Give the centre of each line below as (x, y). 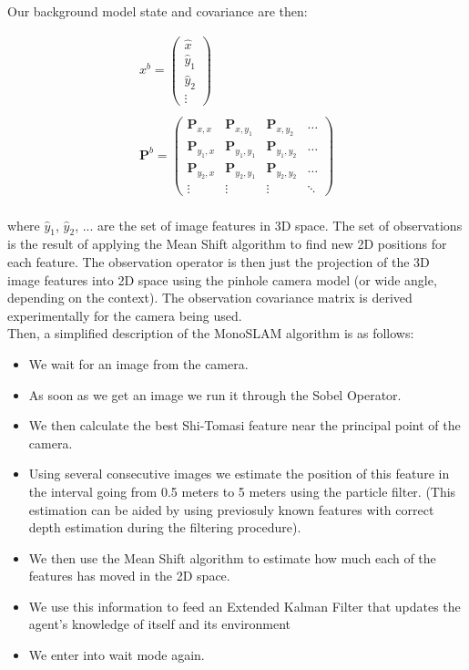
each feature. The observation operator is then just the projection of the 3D (219, 261)
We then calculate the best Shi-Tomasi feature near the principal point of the (245, 425)
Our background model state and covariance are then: (158, 11)
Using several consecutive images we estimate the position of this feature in (239, 474)
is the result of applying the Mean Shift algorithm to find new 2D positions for (227, 244)
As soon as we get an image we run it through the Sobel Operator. (215, 394)
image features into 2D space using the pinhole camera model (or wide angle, (222, 279)
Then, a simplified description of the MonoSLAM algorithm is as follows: (211, 333)
